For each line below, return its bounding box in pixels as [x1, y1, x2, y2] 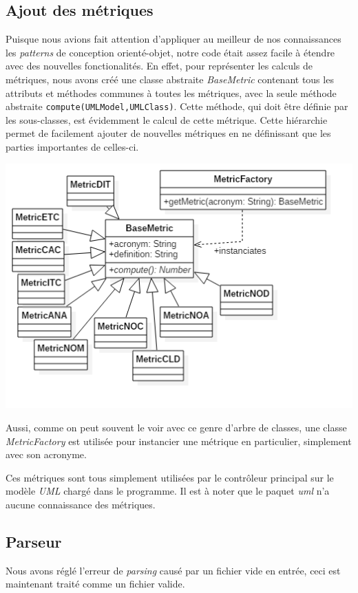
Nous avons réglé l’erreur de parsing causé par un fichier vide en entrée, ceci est [6, 563, 341, 577]
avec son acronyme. [6, 447, 87, 462]
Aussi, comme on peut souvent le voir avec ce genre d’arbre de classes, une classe [6, 420, 347, 435]
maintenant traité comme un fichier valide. [6, 576, 185, 591]
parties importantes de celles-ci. [6, 140, 139, 154]
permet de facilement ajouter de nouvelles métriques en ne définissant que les [6, 126, 331, 140]
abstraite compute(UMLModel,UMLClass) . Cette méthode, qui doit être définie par [6, 99, 348, 114]
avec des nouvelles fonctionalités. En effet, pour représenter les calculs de [6, 58, 313, 73]
